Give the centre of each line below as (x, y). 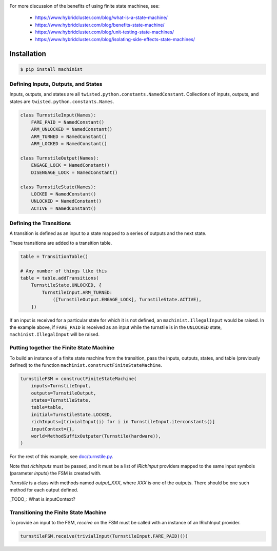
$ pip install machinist (52, 69)
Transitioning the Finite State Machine (58, 513)
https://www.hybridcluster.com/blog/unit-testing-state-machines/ (105, 32)
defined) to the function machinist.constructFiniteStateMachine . (86, 365)
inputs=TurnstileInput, (61, 386)
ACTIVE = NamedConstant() (64, 208)
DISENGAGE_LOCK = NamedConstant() (74, 172)
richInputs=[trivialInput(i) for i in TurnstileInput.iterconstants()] (123, 422)
